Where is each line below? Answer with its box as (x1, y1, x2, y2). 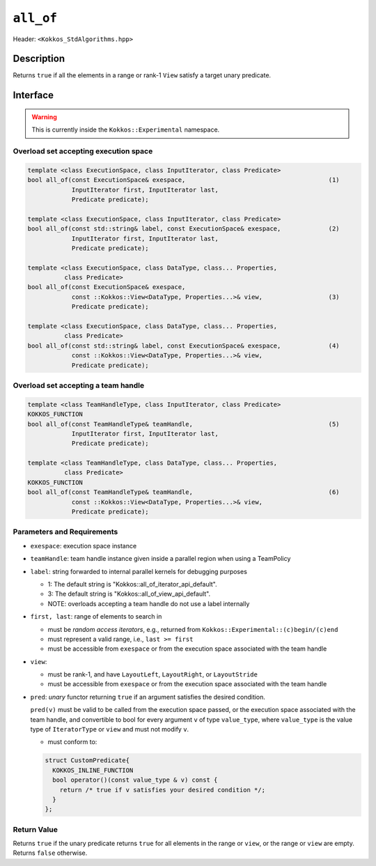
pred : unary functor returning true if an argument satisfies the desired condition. (30, 693, 266, 701)
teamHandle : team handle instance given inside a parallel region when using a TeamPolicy (30, 555, 291, 563)
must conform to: (47, 738, 97, 746)
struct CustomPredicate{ (45, 757, 130, 764)
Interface (13, 89, 54, 101)
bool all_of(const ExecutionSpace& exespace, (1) (27, 176, 340, 184)
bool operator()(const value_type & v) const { (52, 776, 218, 784)
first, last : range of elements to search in (30, 612, 162, 621)
